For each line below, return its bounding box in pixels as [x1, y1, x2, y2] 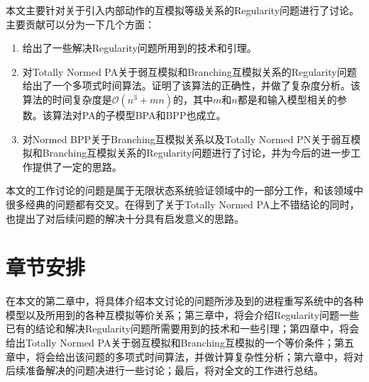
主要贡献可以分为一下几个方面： [6, 16, 155, 31]
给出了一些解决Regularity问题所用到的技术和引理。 [22, 40, 257, 55]
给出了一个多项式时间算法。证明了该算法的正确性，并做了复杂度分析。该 [22, 78, 360, 93]
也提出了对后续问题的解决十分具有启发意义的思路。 [6, 210, 244, 225]
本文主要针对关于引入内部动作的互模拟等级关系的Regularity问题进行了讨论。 [6, 3, 360, 17]
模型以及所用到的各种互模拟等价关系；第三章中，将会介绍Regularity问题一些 [6, 307, 360, 322]
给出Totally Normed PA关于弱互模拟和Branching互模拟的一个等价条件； [6, 335, 334, 350]
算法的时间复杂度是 [22, 91, 112, 106]
